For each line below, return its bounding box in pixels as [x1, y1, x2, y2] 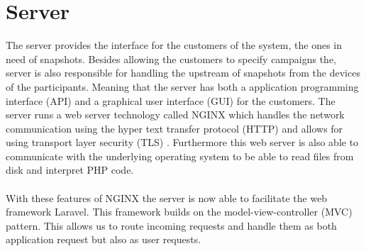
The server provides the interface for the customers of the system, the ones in [6, 38, 342, 52]
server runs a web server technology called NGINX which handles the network [6, 107, 345, 122]
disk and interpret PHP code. [6, 162, 134, 177]
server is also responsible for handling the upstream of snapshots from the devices [6, 65, 360, 80]
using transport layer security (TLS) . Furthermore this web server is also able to [6, 135, 359, 150]
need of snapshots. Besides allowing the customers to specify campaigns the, [6, 51, 336, 66]
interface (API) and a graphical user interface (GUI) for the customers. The [6, 93, 335, 108]
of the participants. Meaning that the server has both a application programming [6, 79, 359, 94]
